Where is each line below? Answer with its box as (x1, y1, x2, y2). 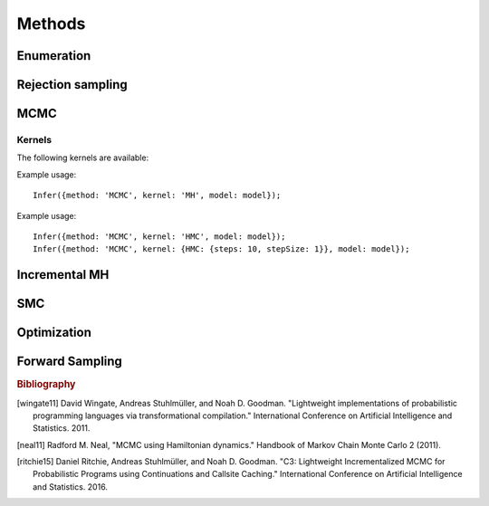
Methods (16, 14, 86, 33)
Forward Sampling (16, 354, 122, 369)
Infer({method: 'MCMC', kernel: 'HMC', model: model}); (33, 231, 286, 242)
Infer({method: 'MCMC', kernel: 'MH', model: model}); (33, 190, 282, 201)
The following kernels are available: (16, 152, 149, 163)
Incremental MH (16, 267, 110, 282)
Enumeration (16, 48, 91, 63)
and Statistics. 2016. (33, 481, 109, 492)
